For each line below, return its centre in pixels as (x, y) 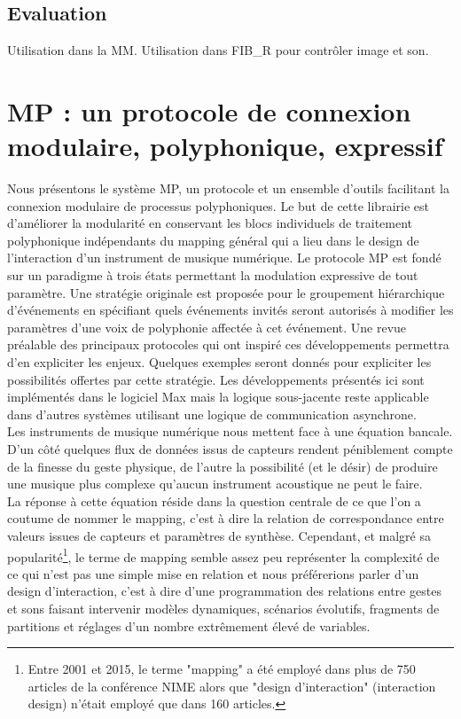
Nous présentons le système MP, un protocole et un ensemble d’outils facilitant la (228, 188)
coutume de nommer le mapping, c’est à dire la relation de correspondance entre (226, 518)
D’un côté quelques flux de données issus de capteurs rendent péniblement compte (230, 449)
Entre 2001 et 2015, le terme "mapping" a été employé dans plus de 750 (222, 669)
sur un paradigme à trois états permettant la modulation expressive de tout (213, 275)
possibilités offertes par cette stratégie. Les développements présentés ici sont (216, 379)
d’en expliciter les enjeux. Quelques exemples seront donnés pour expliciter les (219, 362)
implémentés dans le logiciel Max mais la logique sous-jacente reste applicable (218, 397)
